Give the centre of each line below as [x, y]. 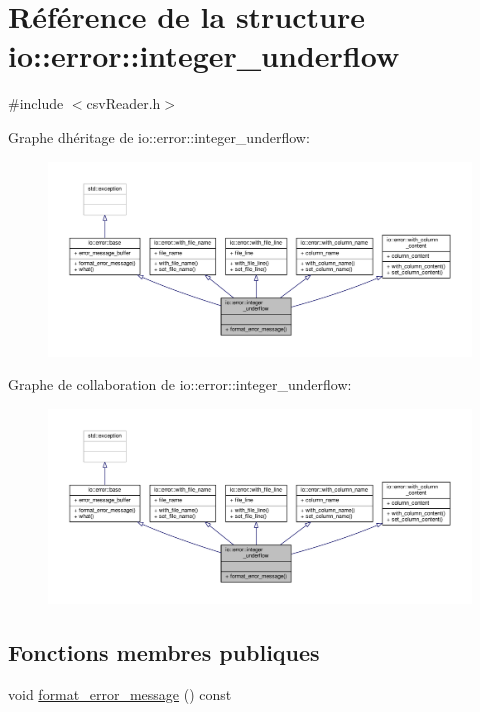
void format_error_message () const [120, 693]
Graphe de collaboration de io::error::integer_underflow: [180, 384]
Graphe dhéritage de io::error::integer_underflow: [159, 136]
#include [36, 103]
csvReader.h [123, 103]
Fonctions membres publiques [164, 651]
